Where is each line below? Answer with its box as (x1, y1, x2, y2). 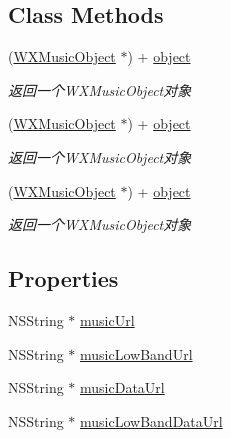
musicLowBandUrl (80, 343, 193, 364)
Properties (8, 263, 119, 294)
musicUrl (80, 309, 135, 330)
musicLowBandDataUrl (80, 410, 223, 431)
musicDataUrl (80, 377, 165, 398)
